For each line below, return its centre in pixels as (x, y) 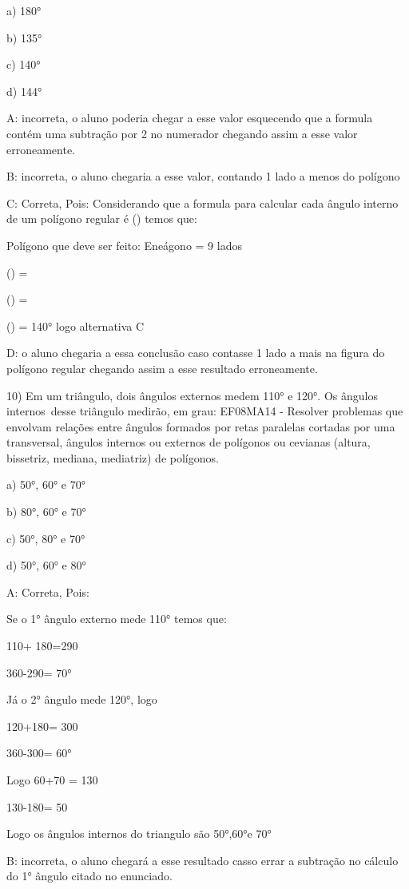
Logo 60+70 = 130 (52, 780)
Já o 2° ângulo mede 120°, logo (82, 699)
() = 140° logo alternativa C (75, 325)
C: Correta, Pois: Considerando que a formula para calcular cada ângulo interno (203, 202)
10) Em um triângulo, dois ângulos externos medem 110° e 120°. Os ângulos (192, 395)
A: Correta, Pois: (48, 591)
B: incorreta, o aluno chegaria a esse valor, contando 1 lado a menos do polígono (203, 176)
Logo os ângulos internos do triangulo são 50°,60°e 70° (139, 833)
